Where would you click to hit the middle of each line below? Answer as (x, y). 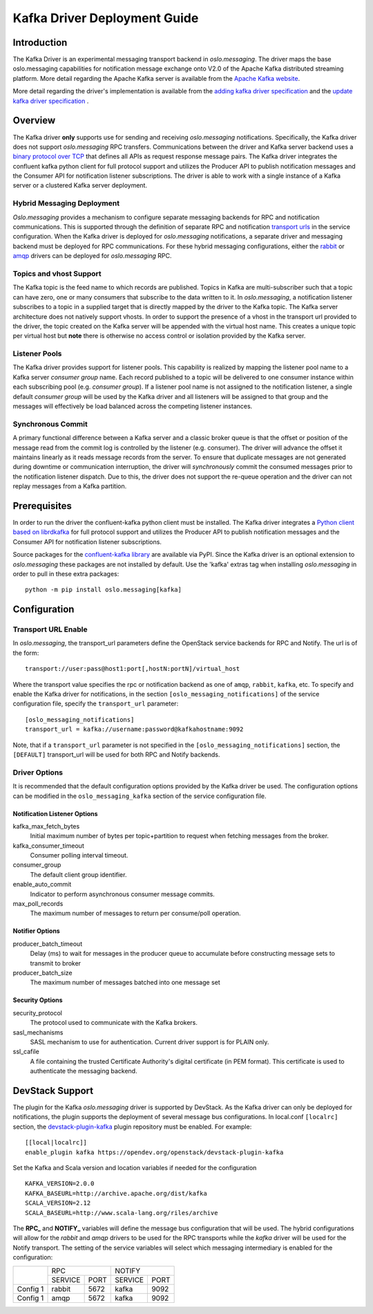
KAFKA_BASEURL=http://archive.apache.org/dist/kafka (116, 1193)
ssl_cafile (26, 1052)
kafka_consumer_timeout (48, 845)
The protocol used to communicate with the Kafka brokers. (114, 1023)
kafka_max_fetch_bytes (46, 826)
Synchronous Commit (50, 424)
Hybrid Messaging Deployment (66, 203)
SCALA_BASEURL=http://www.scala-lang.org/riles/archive (122, 1213)
